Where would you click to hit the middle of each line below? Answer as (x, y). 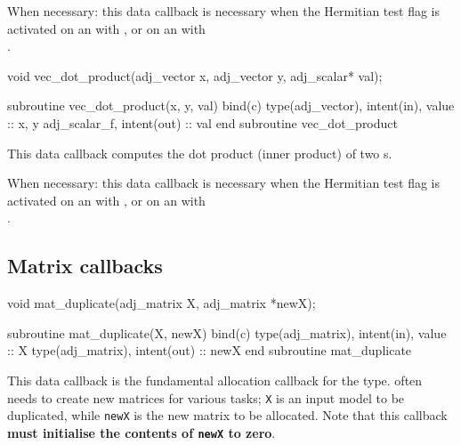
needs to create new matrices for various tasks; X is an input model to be (206, 397)
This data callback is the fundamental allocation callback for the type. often (215, 380)
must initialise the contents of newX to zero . (142, 432)
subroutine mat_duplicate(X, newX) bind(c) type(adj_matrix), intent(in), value (227, 332)
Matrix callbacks (85, 266)
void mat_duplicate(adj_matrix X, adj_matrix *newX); (162, 303)
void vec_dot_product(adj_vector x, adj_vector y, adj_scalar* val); (195, 75)
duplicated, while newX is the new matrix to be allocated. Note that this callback (227, 415)
